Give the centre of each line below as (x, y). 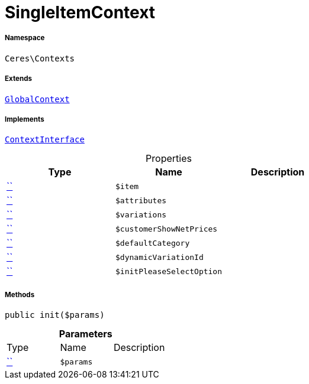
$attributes (141, 200)
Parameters (86, 334)
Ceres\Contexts (40, 58)
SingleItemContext (80, 12)
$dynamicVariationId (160, 257)
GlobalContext (37, 99)
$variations (141, 214)
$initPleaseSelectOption (169, 271)
